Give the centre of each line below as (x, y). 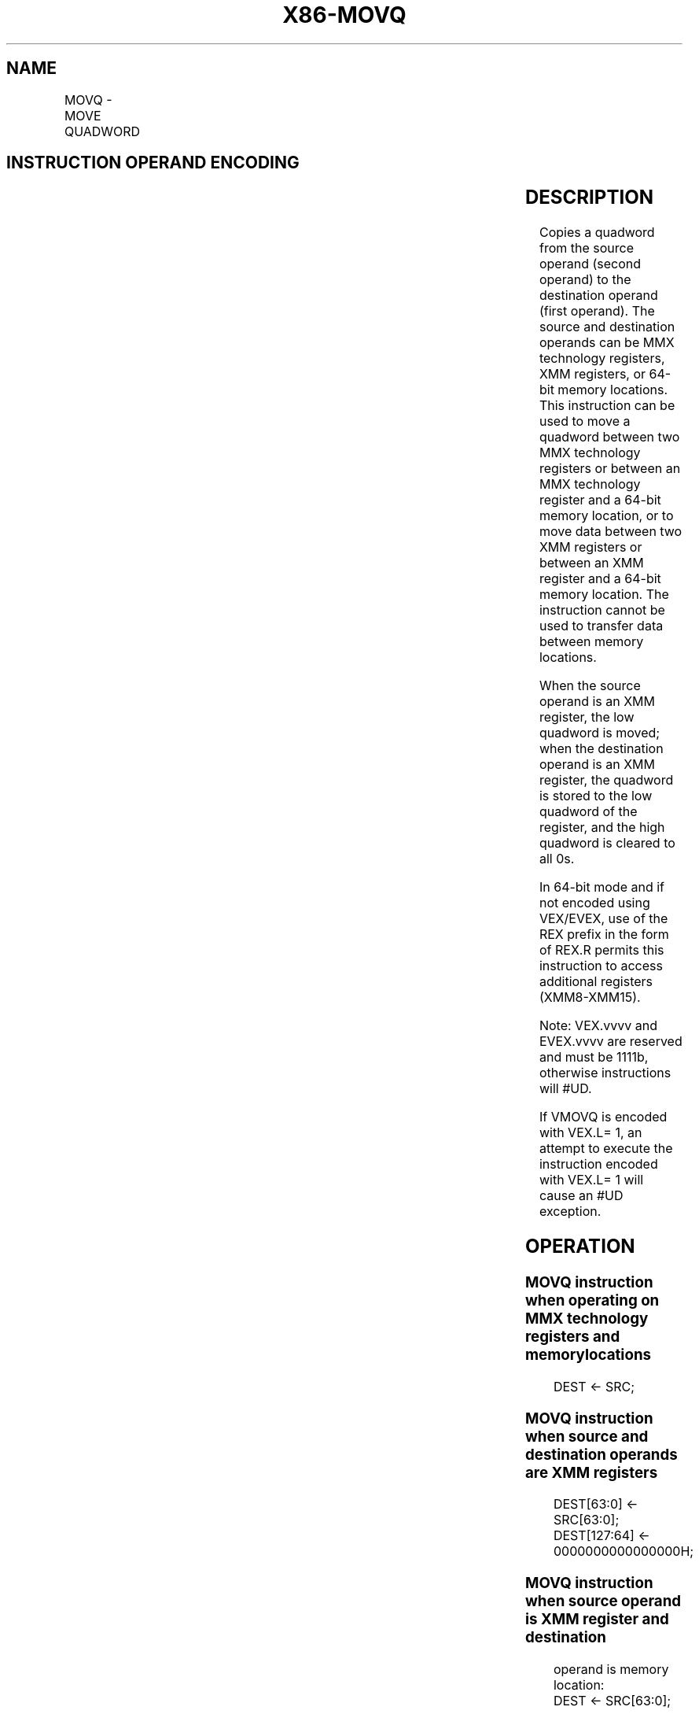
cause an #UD (581, 1196)
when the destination (601, 749)
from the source (586, 248)
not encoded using (594, 903)
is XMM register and (597, 1620)
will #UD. (565, 1089)
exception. (570, 1212)
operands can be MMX (607, 343)
